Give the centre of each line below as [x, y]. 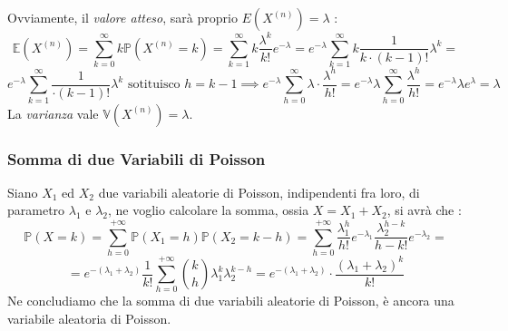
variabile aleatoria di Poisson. [89, 319]
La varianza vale [53, 113]
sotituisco [154, 85]
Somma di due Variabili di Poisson [137, 158]
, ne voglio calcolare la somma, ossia [209, 210]
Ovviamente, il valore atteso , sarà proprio [122, 17]
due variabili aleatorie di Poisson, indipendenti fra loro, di [259, 192]
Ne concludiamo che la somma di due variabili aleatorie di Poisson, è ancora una [231, 301]
